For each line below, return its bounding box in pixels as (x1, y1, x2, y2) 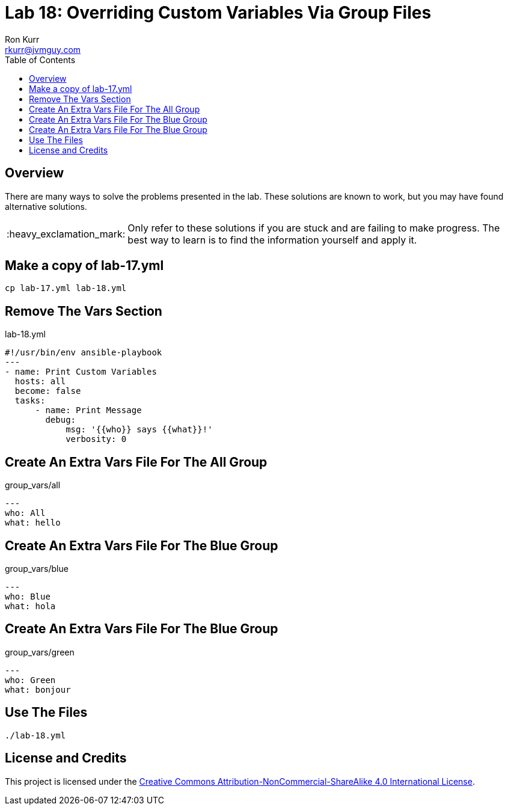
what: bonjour (5, 684, 71, 695)
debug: (45, 415, 76, 425)
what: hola (5, 601, 56, 611)
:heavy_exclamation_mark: (7, 227, 126, 240)
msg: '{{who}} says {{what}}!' (66, 425, 213, 435)
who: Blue (5, 591, 50, 601)
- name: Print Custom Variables (5, 367, 157, 377)
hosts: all (14, 376, 66, 387)
